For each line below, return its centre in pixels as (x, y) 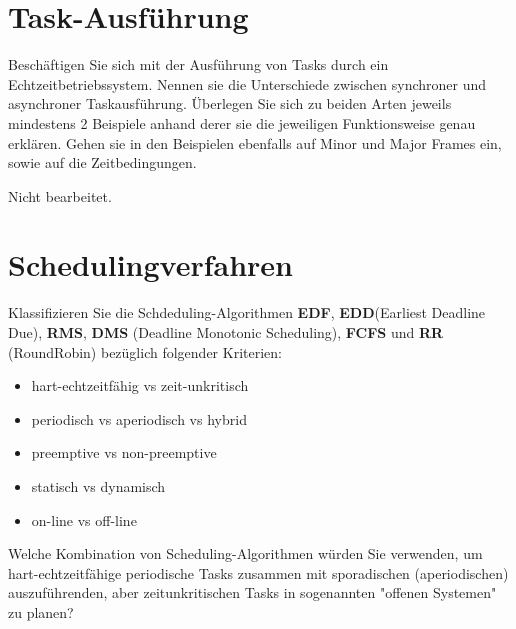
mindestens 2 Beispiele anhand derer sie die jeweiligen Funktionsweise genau (242, 122)
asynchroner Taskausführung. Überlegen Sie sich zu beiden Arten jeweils (230, 103)
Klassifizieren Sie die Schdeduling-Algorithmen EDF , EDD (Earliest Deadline (247, 312)
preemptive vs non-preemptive (124, 452)
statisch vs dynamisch (98, 485)
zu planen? (41, 611)
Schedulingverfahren (151, 264)
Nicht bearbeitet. (60, 195)
